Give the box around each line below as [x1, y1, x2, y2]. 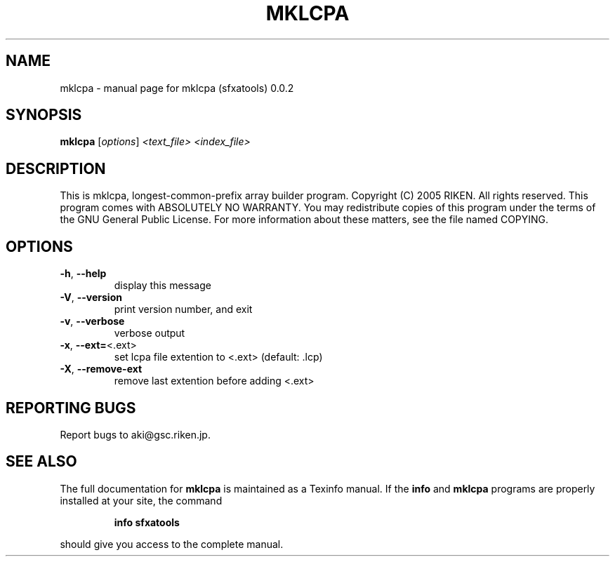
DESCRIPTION [6, 159, 106, 178]
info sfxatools [114, 516, 180, 528]
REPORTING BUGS [6, 399, 136, 417]
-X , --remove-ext [60, 363, 143, 375]
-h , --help [60, 267, 107, 280]
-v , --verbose [60, 315, 125, 328]
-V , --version [60, 291, 122, 304]
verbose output [114, 327, 185, 340]
